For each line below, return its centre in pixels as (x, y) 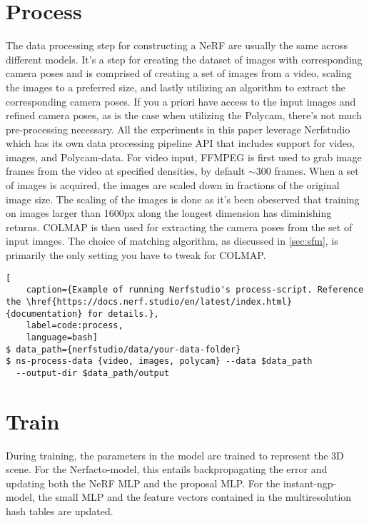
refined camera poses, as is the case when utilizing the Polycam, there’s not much (184, 115)
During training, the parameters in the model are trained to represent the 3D (175, 455)
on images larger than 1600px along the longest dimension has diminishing (169, 213)
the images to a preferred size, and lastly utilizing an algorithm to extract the (176, 87)
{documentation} (44, 314)
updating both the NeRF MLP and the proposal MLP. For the (143, 483)
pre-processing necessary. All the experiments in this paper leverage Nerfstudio (178, 129)
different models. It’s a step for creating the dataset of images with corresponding (184, 59)
